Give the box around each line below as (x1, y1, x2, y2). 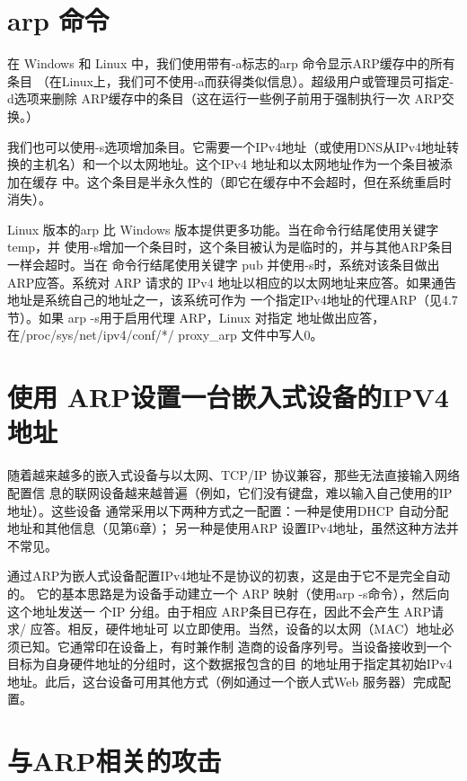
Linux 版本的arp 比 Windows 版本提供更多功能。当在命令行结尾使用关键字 (7, 219, 439, 238)
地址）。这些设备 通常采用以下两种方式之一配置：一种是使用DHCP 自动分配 (7, 501, 449, 519)
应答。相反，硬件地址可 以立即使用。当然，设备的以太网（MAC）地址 (30, 619, 442, 638)
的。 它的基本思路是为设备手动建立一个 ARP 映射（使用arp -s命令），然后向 (7, 583, 450, 602)
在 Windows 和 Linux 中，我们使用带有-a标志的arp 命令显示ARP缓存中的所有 (7, 54, 455, 73)
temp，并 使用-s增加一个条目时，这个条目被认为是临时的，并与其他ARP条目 (7, 237, 454, 256)
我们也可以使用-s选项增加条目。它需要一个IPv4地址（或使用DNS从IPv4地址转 (7, 137, 460, 155)
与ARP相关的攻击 (7, 742, 222, 779)
